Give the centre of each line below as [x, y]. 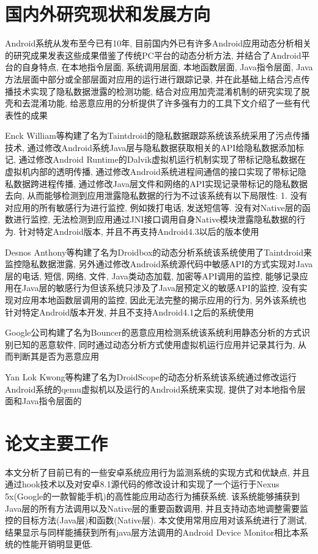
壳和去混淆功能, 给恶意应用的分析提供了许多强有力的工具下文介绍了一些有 [153, 103]
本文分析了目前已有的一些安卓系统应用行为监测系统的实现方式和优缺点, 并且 [157, 472]
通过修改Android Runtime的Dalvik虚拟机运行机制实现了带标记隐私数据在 [162, 159]
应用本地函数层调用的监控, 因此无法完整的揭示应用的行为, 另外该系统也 [164, 300]
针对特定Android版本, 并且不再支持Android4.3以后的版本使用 [139, 231]
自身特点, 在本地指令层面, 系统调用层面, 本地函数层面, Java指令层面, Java [167, 67]
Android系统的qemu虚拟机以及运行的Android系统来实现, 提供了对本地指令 [151, 389]
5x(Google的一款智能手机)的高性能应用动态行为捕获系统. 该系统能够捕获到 [153, 496]
